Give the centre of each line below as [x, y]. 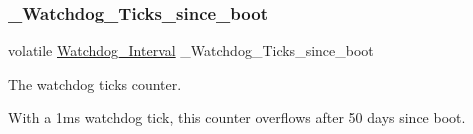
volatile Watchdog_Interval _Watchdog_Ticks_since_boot [191, 50]
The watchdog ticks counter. [95, 83]
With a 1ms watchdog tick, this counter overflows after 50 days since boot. [237, 117]
